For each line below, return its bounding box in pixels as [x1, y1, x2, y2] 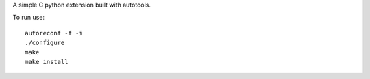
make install [25, 58, 69, 65]
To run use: [12, 14, 45, 22]
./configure [25, 39, 65, 47]
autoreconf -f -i [25, 29, 83, 37]
